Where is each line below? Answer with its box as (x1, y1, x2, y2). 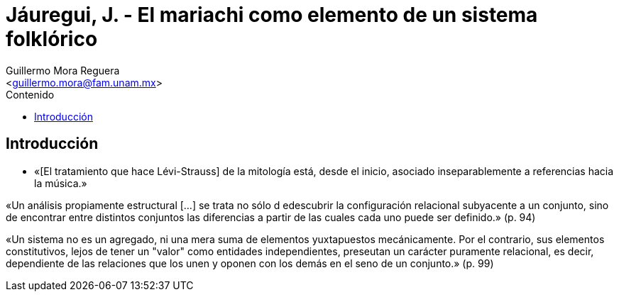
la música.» (34, 176, 87, 189)
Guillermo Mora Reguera (6, 64, 120, 77)
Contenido (6, 88, 55, 101)
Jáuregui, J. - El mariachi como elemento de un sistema (6, 3, 538, 27)
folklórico (6, 27, 98, 51)
